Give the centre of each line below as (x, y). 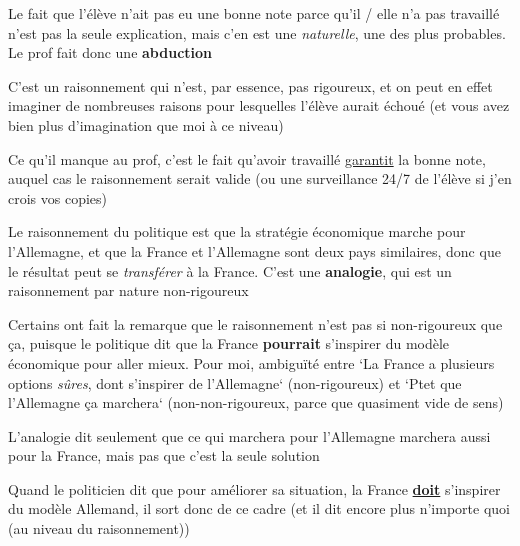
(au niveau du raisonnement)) (99, 528)
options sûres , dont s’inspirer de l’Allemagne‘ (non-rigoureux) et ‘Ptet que (235, 382)
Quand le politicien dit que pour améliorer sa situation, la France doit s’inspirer (254, 488)
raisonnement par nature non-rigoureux (128, 290)
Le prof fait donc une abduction (110, 52)
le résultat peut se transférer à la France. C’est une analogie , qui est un (230, 270)
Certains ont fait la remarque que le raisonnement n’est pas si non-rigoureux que (255, 323)
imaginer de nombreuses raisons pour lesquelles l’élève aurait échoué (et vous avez (259, 105)
